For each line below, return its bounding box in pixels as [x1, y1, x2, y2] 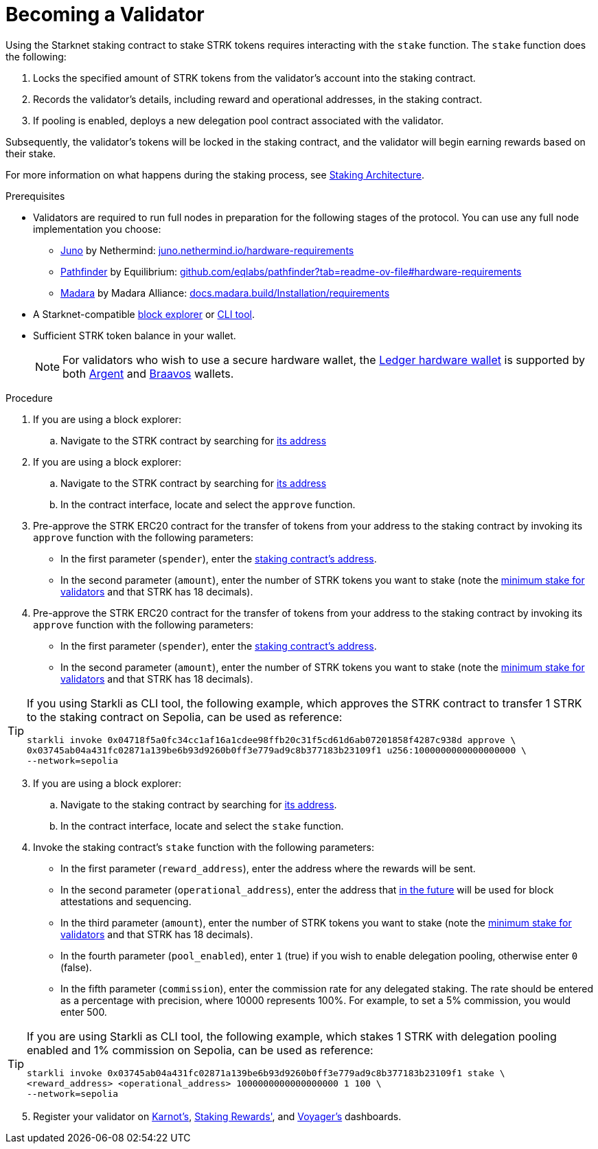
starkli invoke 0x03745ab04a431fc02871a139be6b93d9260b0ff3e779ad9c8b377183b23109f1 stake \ [27, 1067, 505, 1078]
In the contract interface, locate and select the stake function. [60, 819, 344, 832]
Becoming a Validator [5, 3, 205, 26]
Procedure [5, 391, 53, 404]
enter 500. [60, 1005, 107, 1018]
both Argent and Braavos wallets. [62, 366, 234, 380]
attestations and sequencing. [60, 895, 192, 907]
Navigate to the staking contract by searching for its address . [60, 798, 337, 810]
